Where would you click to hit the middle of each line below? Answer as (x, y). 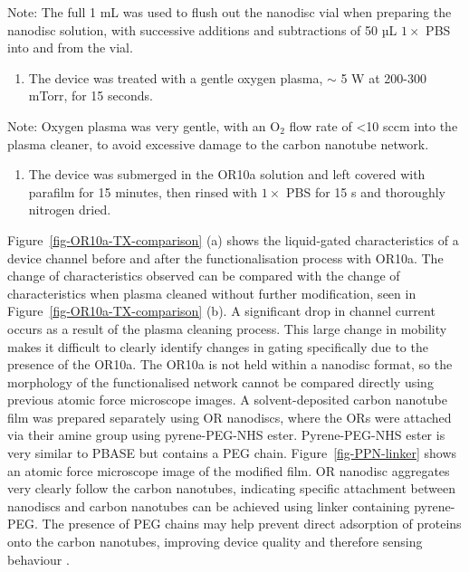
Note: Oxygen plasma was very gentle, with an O (144, 125)
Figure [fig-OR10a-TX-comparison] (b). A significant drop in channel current (221, 311)
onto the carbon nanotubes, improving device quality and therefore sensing (215, 542)
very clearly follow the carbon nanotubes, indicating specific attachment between (231, 488)
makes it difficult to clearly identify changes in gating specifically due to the (218, 346)
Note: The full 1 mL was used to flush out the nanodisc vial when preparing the (230, 12)
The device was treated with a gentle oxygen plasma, (176, 77)
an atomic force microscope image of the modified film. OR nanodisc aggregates (229, 470)
